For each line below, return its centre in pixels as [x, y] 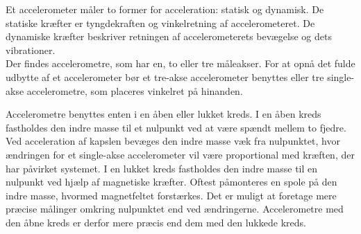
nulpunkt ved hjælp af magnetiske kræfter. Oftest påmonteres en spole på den [171, 182]
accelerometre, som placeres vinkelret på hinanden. [135, 90]
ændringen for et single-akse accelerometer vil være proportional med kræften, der [180, 154]
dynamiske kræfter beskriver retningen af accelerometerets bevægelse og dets [169, 36]
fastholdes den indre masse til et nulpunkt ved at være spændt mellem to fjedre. [176, 127]
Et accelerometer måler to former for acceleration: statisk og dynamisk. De [165, 9]
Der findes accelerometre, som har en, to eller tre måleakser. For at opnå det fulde [180, 63]
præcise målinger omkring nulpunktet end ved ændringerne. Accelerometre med [175, 209]
